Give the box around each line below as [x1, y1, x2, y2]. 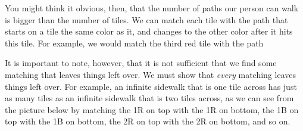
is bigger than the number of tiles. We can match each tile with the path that [5, 13, 288, 26]
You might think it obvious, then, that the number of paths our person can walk [5, 2, 299, 14]
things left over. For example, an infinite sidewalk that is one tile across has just [5, 80, 297, 92]
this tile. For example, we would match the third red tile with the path [5, 36, 264, 49]
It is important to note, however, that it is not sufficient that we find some [5, 57, 277, 69]
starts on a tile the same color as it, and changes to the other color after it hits [5, 25, 293, 38]
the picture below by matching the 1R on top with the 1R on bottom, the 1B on [5, 103, 299, 116]
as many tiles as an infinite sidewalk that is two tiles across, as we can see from [5, 92, 294, 104]
